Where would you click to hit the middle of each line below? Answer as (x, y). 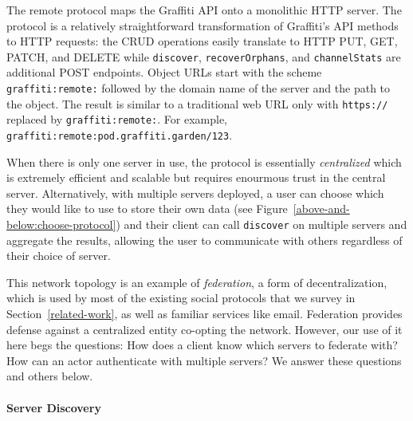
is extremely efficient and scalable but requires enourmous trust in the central (196, 177)
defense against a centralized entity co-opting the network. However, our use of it (205, 329)
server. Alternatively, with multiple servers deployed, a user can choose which (195, 193)
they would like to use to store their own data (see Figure (147, 209)
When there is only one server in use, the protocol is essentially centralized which (204, 161)
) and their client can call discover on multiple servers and (262, 224)
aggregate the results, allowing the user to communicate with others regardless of (205, 240)
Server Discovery (54, 407)
